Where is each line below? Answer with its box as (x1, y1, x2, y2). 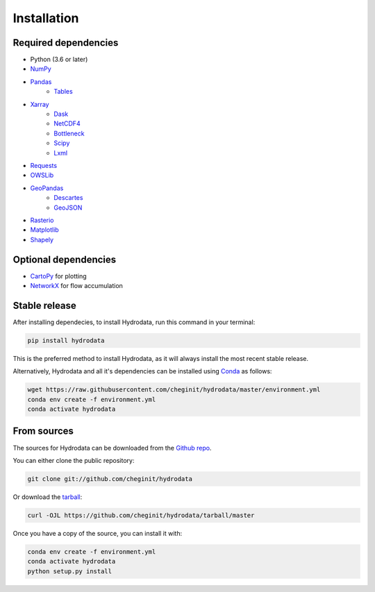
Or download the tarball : (12, 493, 83, 501)
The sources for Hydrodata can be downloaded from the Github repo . (12, 443, 212, 452)
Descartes (53, 194, 83, 202)
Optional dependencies (12, 253, 117, 265)
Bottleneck (53, 129, 85, 137)
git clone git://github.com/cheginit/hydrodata (27, 475, 192, 482)
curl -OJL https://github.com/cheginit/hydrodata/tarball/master (27, 511, 255, 519)
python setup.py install (27, 567, 112, 575)
